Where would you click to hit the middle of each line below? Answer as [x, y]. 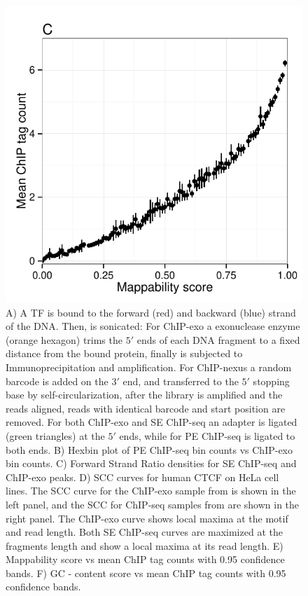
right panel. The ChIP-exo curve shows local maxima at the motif [147, 518]
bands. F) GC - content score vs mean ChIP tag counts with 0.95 [146, 573]
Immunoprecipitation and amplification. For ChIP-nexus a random [149, 367]
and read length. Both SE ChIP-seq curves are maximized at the [144, 532]
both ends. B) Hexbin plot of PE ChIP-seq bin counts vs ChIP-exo [149, 449]
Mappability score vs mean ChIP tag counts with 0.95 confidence [145, 559]
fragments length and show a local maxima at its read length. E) [145, 545]
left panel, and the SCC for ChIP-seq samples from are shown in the [153, 504]
